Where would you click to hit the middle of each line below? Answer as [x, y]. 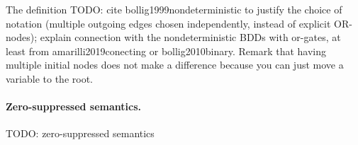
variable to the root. [49, 78]
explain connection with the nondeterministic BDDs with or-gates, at [190, 37]
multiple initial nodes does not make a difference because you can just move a [175, 65]
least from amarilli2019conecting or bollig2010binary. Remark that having [166, 51]
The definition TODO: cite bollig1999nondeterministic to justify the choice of [174, 9]
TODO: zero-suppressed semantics [80, 133]
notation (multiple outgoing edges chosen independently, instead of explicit [168, 23]
